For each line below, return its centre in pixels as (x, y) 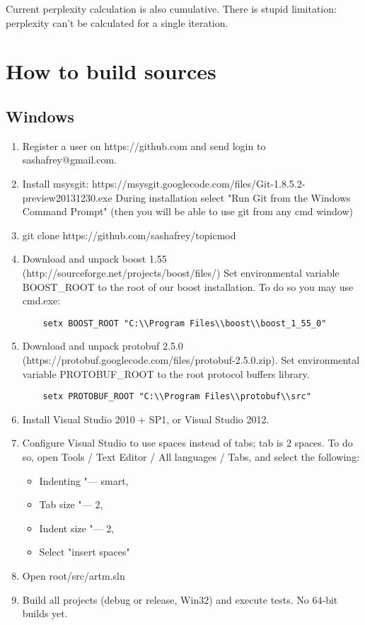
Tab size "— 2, (71, 504)
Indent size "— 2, (77, 528)
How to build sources (111, 71)
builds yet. (45, 613)
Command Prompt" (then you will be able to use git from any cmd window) (187, 211)
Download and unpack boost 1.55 (94, 259)
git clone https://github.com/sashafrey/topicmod (129, 235)
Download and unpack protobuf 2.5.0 (103, 346)
